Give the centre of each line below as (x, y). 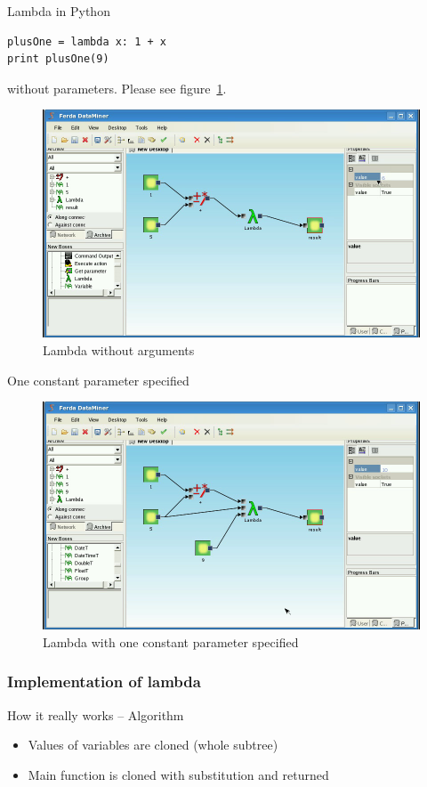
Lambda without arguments (119, 349)
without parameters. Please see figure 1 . (117, 88)
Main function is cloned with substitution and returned (178, 774)
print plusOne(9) (58, 59)
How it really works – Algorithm (96, 714)
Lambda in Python (59, 11)
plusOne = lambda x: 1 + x (87, 41)
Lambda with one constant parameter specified (171, 641)
